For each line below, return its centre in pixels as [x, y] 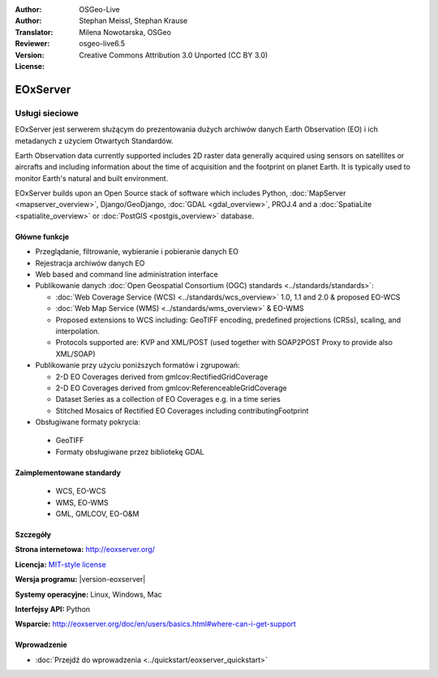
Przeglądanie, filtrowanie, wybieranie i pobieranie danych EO [137, 252]
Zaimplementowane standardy [68, 472]
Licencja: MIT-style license [61, 564]
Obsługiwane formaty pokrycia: [88, 422]
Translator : [34, 32]
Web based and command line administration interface [127, 274]
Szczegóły [33, 535]
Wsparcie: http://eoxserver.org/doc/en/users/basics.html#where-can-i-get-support [155, 624]
